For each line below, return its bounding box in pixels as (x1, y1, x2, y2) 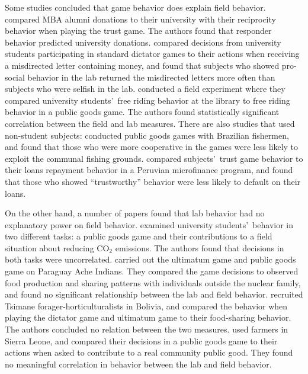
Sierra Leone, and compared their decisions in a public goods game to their (5, 334, 278, 347)
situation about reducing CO (5, 241, 110, 254)
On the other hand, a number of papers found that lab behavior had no (5, 207, 265, 219)
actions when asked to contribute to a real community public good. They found (5, 346, 293, 359)
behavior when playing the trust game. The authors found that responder (5, 24, 272, 37)
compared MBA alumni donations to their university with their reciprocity (5, 12, 276, 25)
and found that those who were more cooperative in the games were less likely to (5, 140, 299, 153)
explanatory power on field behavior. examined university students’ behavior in (5, 218, 294, 231)
